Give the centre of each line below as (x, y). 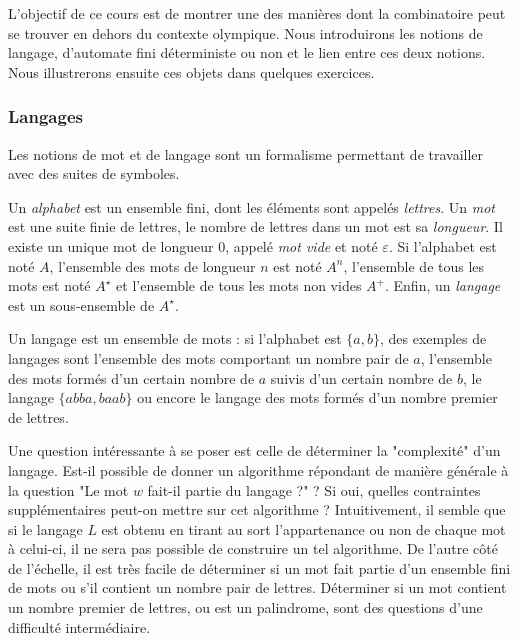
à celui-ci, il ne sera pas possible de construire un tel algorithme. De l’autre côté (253, 548)
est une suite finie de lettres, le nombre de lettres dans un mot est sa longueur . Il (255, 226)
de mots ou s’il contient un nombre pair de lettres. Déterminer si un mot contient (257, 587)
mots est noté (49, 285)
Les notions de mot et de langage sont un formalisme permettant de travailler (246, 153)
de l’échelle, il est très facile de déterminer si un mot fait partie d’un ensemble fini (259, 567)
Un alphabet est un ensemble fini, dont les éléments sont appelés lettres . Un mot (251, 206)
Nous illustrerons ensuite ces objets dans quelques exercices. (191, 71)
